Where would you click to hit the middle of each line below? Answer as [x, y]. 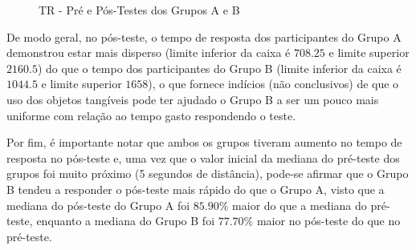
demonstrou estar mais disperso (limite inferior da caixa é [149, 52]
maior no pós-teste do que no [328, 221]
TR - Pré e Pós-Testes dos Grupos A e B [139, 10]
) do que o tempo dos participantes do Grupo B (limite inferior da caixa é [219, 68]
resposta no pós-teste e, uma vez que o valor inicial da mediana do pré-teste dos [203, 157]
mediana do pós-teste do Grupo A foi [98, 205]
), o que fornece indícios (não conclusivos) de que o [273, 84]
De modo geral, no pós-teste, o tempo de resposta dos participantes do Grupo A [204, 36]
